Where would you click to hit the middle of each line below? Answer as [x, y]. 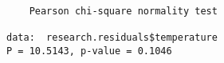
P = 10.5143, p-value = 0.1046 [89, 51]
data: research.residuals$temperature [112, 37]
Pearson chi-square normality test [123, 11]
